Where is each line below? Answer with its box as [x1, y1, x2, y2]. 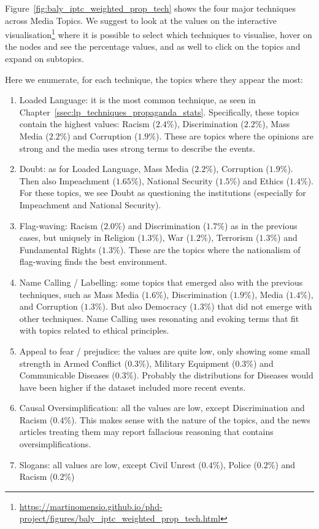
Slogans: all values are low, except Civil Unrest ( [19, 458, 202, 471]
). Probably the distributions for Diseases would [133, 369, 313, 382]
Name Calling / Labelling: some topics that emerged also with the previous [19, 275, 303, 288]
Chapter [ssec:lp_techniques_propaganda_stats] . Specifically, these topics [19, 105, 299, 118]
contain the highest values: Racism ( [19, 117, 156, 130]
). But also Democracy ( [102, 300, 193, 313]
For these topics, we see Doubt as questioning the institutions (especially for [19, 186, 306, 199]
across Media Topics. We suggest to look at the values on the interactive [5, 14, 277, 26]
